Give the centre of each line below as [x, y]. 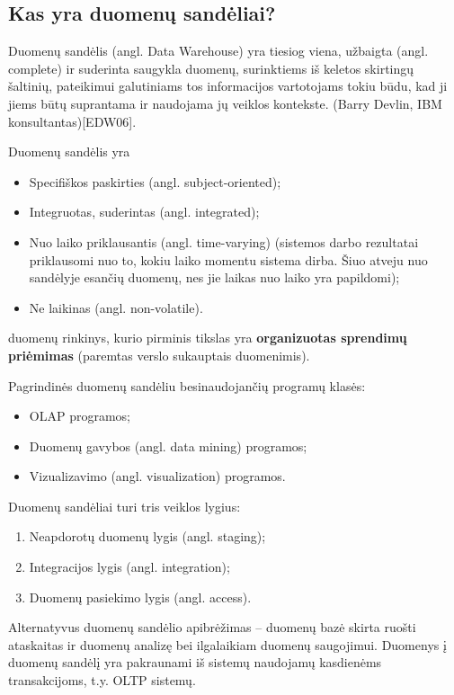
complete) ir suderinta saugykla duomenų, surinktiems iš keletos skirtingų [211, 68]
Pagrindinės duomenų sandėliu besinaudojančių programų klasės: [187, 385]
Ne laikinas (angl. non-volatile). [116, 307]
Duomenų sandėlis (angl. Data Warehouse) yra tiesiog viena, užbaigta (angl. [218, 51]
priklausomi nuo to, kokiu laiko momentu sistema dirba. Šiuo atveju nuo [228, 259]
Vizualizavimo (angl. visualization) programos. [157, 476]
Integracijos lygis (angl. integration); [129, 567]
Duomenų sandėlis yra [69, 151]
